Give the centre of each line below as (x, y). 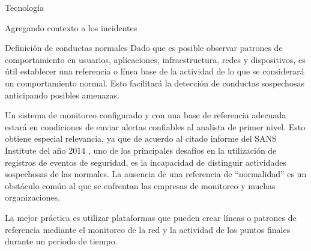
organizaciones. (32, 197)
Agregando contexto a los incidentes (71, 27)
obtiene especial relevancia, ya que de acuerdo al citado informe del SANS (141, 138)
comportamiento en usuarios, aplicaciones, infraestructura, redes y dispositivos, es (155, 59)
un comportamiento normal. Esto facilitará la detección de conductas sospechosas (155, 83)
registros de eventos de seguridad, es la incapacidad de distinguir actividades (146, 162)
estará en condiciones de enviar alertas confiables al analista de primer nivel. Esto (155, 126)
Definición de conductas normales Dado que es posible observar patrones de (144, 48)
